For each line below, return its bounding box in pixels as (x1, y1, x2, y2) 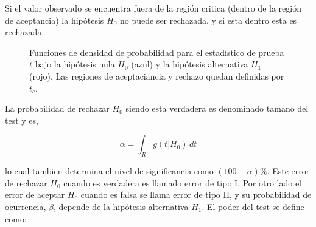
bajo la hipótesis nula (35, 58, 115, 70)
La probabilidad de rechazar (5, 102, 110, 115)
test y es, (5, 113, 38, 126)
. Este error (267, 164, 310, 177)
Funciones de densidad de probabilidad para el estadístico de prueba (29, 46, 284, 58)
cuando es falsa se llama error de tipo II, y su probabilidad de (80, 188, 312, 201)
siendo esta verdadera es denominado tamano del (125, 102, 309, 115)
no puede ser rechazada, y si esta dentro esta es (119, 13, 297, 26)
